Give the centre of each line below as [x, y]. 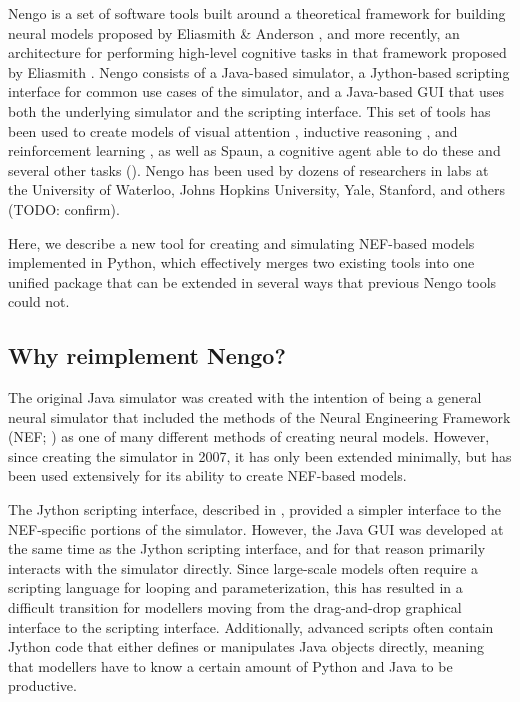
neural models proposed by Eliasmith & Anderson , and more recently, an [234, 32]
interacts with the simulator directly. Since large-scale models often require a [243, 567]
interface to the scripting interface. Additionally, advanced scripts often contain [251, 626]
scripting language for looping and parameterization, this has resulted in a [235, 587]
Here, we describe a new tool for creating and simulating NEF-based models [241, 242]
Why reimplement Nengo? [147, 355]
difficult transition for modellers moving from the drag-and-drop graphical [235, 607]
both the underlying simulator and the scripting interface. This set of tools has [249, 110]
